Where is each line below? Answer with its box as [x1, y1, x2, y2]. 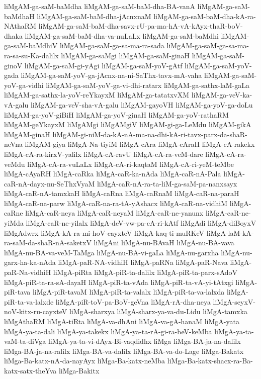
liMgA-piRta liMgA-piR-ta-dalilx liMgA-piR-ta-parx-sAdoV [53, 267, 238, 277]
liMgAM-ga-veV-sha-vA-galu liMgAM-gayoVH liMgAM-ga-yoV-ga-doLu [30, 99, 253, 110]
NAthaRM [4, 21, 36, 31]
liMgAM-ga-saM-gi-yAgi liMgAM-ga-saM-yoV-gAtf [24, 60, 183, 70]
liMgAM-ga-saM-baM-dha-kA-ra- [153, 11, 256, 21]
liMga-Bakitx [58, 365, 100, 375]
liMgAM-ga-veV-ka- [191, 89, 252, 100]
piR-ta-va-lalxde [4, 296, 54, 307]
